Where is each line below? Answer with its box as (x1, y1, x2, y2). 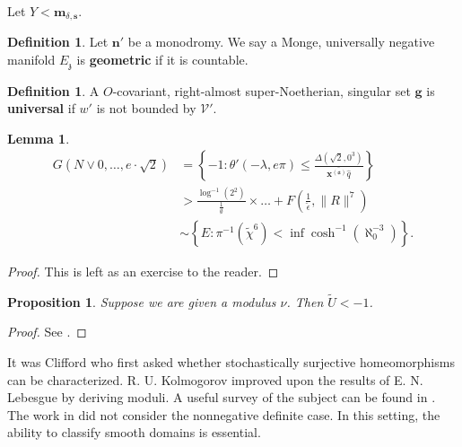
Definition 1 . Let (7, 32, 109, 51)
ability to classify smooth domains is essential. (7, 423, 261, 442)
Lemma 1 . (7, 128, 70, 147)
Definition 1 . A (7, 81, 100, 100)
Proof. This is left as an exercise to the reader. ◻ (7, 262, 279, 280)
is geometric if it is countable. (76, 50, 248, 69)
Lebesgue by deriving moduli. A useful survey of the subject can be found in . (7, 388, 436, 407)
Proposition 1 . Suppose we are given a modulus (7, 292, 276, 311)
